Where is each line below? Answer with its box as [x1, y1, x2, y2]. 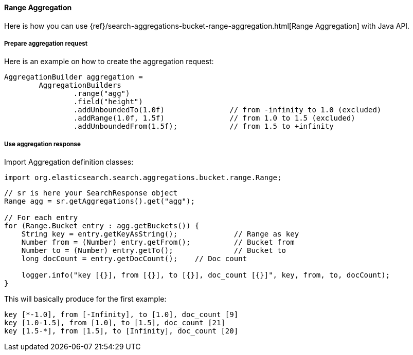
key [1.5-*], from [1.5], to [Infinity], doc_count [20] [4, 327, 239, 336]
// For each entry [4, 213, 78, 222]
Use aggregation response [4, 140, 81, 148]
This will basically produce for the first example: [4, 294, 167, 304]
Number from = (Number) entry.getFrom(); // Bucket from [21, 238, 295, 247]
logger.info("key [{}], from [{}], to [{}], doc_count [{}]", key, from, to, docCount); [21, 271, 390, 280]
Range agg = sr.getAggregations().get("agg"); [4, 197, 195, 206]
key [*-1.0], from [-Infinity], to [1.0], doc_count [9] [4, 310, 239, 319]
